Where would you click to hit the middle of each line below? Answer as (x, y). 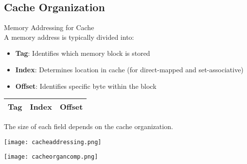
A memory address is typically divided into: (69, 37)
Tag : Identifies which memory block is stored (83, 53)
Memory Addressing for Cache (49, 27)
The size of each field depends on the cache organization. (88, 126)
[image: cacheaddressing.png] (53, 142)
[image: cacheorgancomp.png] (51, 157)
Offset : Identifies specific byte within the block (86, 86)
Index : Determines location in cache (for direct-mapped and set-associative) (129, 69)
